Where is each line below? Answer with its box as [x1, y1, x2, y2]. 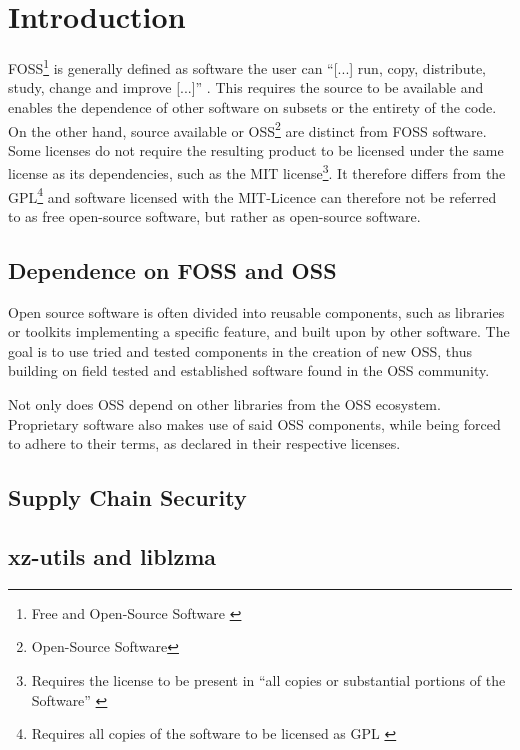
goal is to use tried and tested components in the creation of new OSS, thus [8, 340, 473, 361]
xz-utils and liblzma [8, 541, 217, 572]
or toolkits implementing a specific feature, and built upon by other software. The [8, 321, 510, 342]
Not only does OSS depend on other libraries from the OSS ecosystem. [8, 394, 441, 415]
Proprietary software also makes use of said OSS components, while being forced [8, 413, 501, 434]
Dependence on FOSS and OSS [8, 254, 337, 285]
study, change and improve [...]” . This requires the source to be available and [8, 77, 484, 98]
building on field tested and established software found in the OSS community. [8, 360, 490, 381]
